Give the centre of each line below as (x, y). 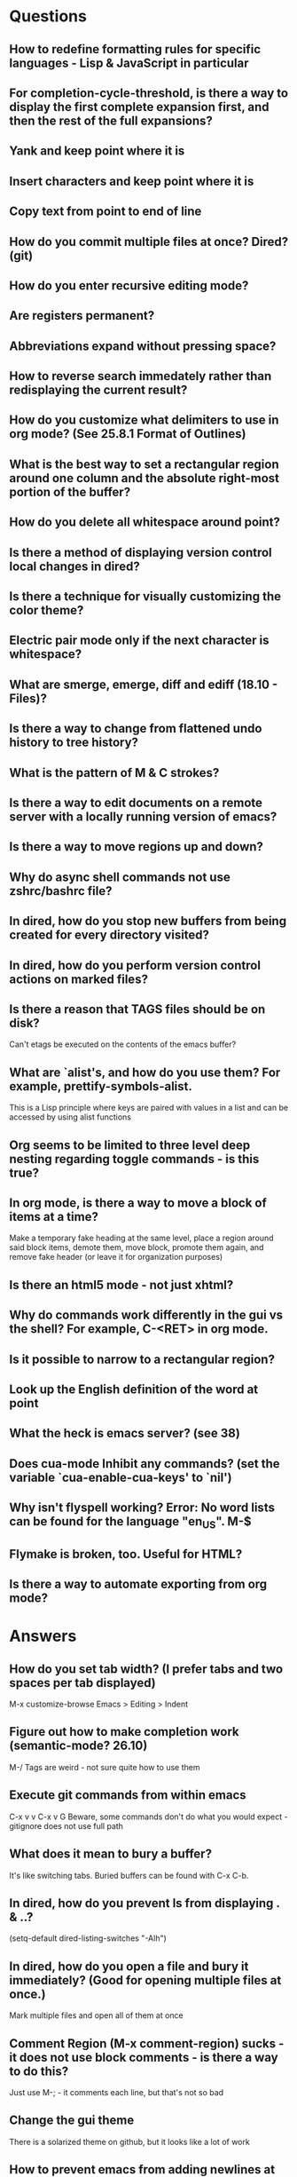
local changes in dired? (74, 566)
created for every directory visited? (109, 935)
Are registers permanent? (82, 316)
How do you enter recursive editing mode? (129, 285)
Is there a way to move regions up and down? (137, 847)
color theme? (47, 610)
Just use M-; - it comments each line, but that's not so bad (117, 2092)
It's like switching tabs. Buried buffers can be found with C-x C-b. (129, 1875)
